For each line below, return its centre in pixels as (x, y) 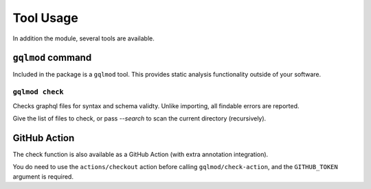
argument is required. (43, 176)
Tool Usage (45, 18)
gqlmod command (52, 58)
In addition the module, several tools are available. (83, 38)
